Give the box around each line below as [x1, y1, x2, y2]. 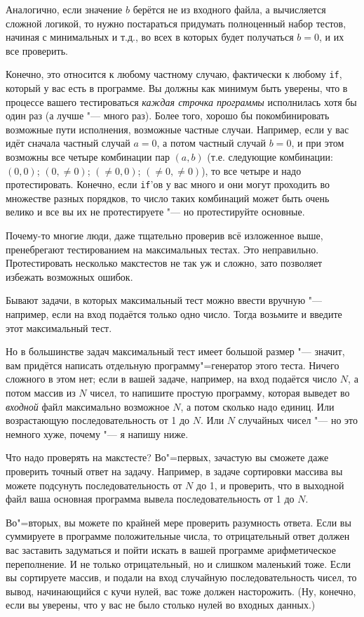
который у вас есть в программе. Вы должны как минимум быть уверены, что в [6, 81, 348, 95]
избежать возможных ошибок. [6, 269, 133, 284]
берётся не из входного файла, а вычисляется [133, 2, 326, 16]
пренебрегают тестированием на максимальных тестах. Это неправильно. [6, 241, 319, 256]
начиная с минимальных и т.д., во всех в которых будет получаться [6, 29, 294, 44]
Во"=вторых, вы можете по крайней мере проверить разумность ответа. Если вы [6, 515, 351, 529]
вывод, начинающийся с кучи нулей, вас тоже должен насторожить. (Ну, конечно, [6, 583, 356, 598]
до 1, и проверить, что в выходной [196, 477, 344, 492]
